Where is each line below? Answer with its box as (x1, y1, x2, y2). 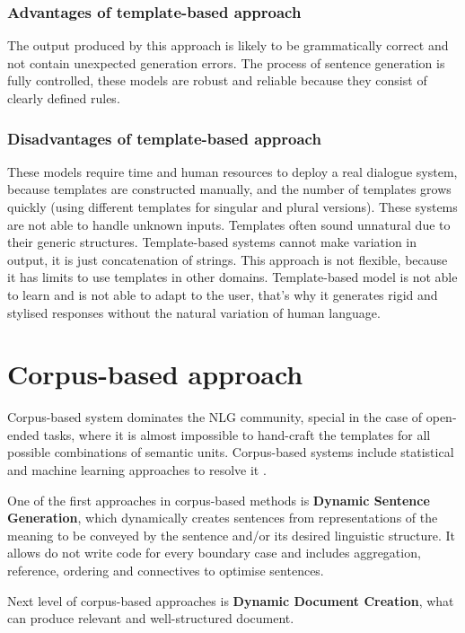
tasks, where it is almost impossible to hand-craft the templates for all (43, 425, 431, 444)
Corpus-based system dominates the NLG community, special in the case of (7, 408, 423, 426)
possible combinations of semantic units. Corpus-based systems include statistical (7, 443, 454, 462)
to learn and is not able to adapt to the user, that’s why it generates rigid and (7, 285, 438, 303)
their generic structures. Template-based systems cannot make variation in (7, 233, 417, 251)
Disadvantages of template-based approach (7, 127, 321, 149)
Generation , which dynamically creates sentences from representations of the (7, 508, 438, 527)
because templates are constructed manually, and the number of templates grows (7, 180, 452, 198)
